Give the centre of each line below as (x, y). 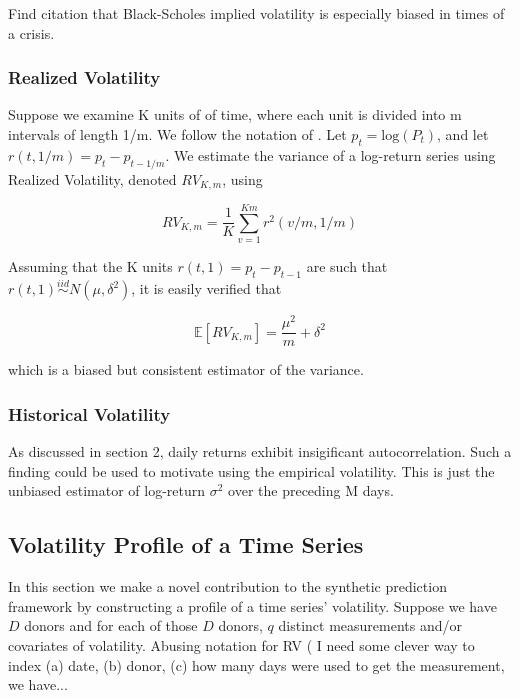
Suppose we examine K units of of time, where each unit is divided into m (235, 114)
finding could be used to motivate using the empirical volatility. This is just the (251, 470)
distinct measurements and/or (370, 625)
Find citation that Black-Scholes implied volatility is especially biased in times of (256, 13)
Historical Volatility (89, 413)
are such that (347, 266)
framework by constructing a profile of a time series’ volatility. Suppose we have (252, 605)
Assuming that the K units (90, 266)
